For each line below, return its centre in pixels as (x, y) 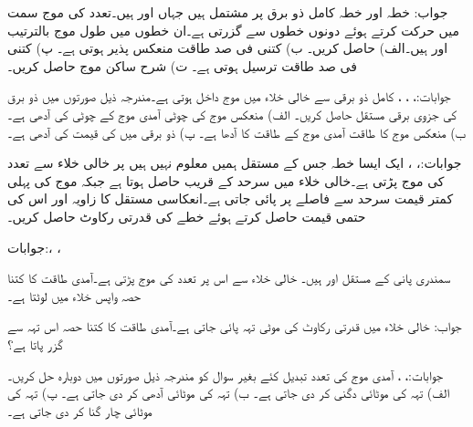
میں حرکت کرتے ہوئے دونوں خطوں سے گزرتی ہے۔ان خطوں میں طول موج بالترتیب (233, 30)
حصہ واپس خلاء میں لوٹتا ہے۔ (74, 295)
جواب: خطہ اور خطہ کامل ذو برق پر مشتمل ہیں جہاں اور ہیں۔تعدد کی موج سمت (228, 12)
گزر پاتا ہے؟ (35, 344)
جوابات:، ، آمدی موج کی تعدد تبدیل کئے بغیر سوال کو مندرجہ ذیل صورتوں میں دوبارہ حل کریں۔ (225, 375)
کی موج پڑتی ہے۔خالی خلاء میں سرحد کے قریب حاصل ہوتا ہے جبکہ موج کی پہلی (226, 180)
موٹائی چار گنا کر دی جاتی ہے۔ (80, 410)
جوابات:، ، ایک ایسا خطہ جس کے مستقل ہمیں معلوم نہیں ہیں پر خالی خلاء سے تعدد (235, 163)
